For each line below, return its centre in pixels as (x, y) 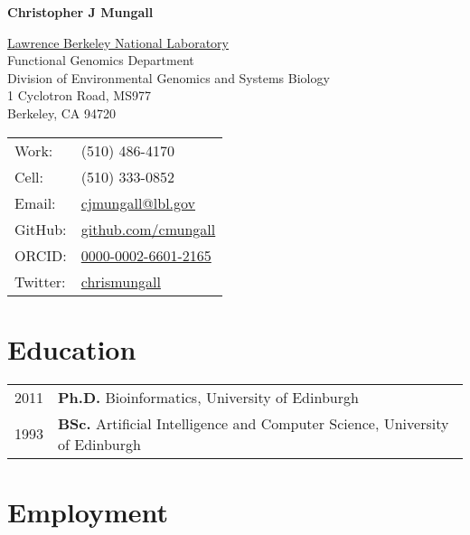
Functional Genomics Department (101, 60)
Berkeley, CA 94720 (61, 113)
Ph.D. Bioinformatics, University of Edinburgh (208, 397)
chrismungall (121, 281)
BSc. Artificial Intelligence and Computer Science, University (254, 423)
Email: (35, 202)
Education (72, 348)
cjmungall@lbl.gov (138, 202)
